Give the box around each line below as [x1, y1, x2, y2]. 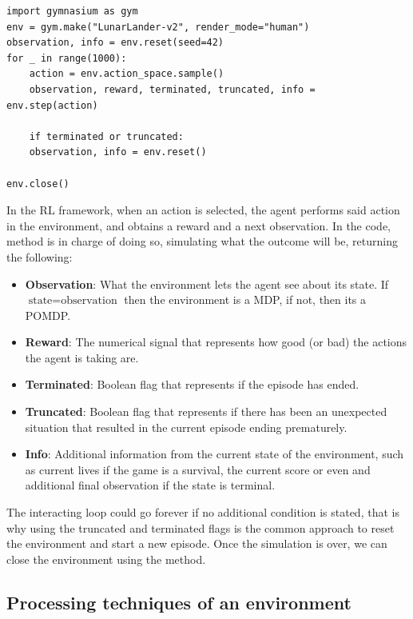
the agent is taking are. [25, 349, 139, 365]
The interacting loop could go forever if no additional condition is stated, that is [6, 504, 399, 521]
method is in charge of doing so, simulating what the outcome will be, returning [6, 233, 398, 250]
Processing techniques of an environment [6, 589, 351, 614]
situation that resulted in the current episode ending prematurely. [25, 418, 347, 435]
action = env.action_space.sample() [29, 68, 224, 80]
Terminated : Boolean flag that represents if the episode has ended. [25, 376, 359, 393]
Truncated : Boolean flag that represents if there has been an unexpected [25, 403, 387, 420]
